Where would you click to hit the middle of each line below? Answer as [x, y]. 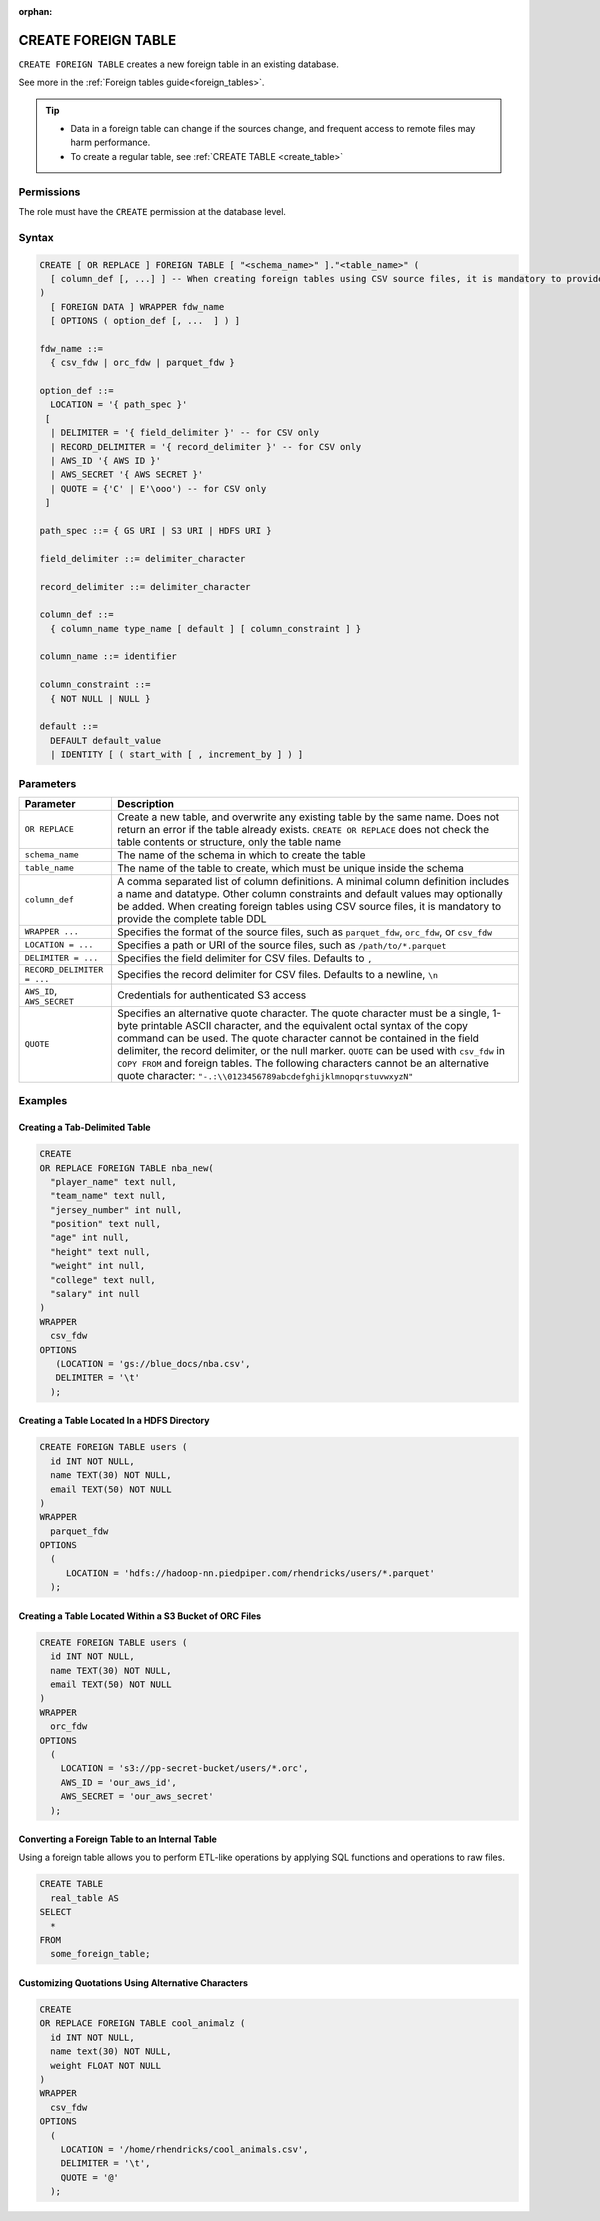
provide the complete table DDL [191, 918]
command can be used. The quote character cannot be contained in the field [298, 1038]
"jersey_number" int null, [116, 1209]
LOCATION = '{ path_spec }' [119, 404]
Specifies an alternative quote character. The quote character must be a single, [303, 1013]
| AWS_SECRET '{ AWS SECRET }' [127, 474]
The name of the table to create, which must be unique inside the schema [290, 868]
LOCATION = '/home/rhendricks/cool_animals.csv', [184, 2149]
